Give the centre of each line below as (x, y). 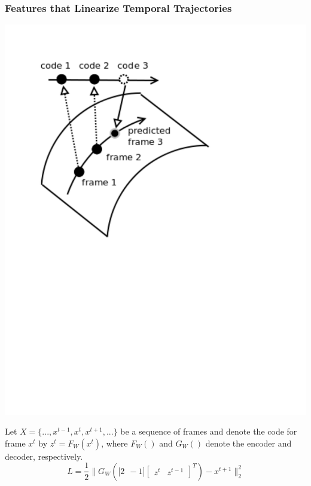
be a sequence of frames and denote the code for (209, 431)
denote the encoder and (249, 443)
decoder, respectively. (44, 456)
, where (115, 443)
